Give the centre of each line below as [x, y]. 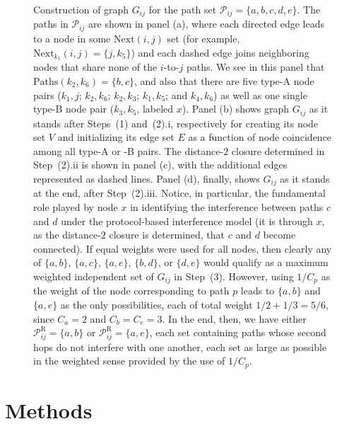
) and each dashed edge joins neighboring [220, 52]
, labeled [155, 109]
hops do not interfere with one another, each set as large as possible [180, 346]
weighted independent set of [94, 276]
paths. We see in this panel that [255, 67]
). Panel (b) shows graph [236, 109]
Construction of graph [81, 9]
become [279, 235]
